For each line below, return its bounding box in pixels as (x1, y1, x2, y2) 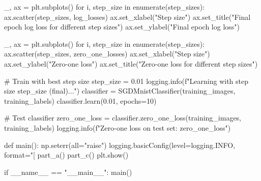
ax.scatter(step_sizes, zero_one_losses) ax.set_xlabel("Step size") (4, 48, 210, 59)
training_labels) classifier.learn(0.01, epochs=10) (4, 95, 157, 106)
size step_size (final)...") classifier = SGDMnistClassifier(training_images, (4, 85, 236, 96)
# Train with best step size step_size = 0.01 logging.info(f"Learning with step (4, 75, 249, 86)
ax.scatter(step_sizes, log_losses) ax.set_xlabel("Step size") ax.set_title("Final (4, 11, 251, 22)
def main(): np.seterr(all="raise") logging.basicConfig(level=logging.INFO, (4, 139, 236, 150)
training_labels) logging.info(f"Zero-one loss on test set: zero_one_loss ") (4, 122, 231, 133)
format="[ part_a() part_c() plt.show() (4, 149, 129, 160)
